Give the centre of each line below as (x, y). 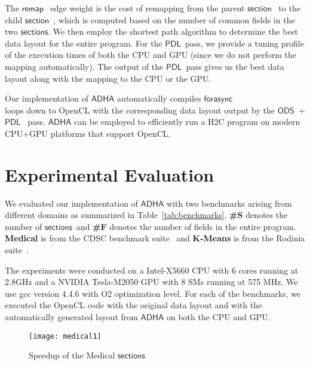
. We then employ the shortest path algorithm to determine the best (173, 31)
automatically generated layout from (71, 317)
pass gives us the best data (235, 66)
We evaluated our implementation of (71, 203)
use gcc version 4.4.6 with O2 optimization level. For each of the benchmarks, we (153, 293)
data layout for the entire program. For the (84, 43)
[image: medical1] (65, 336)
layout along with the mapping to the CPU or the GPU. (108, 78)
